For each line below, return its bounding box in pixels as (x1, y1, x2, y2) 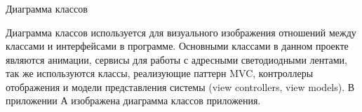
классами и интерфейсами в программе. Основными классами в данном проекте (6, 38, 349, 53)
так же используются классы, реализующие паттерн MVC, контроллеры (6, 66, 314, 80)
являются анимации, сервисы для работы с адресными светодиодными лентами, (6, 52, 347, 66)
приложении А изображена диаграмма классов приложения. (6, 93, 261, 108)
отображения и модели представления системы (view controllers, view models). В (6, 79, 355, 94)
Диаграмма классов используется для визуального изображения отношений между (6, 24, 356, 39)
